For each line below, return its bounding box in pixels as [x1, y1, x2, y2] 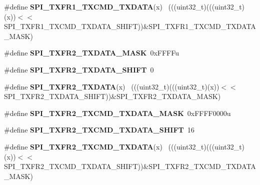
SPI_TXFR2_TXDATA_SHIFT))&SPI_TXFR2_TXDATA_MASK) [4, 91, 221, 101]
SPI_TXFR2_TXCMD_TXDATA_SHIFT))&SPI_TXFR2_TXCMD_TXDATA [4, 161, 256, 171]
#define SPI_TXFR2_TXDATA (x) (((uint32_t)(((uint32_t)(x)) [4, 81, 219, 91]
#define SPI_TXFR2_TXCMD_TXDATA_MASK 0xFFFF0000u [4, 107, 231, 118]
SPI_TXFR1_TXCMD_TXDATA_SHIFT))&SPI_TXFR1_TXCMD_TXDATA [4, 21, 256, 31]
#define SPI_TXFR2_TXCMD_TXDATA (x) [4, 141, 162, 151]
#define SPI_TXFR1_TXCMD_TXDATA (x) [4, 1, 162, 11]
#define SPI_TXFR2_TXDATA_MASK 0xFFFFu [4, 47, 179, 58]
